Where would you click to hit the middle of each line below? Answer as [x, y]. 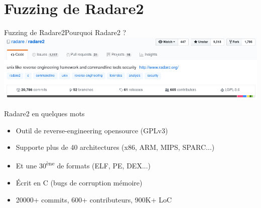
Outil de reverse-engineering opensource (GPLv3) [92, 130]
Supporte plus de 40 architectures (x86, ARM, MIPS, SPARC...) [115, 147]
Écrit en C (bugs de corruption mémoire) [79, 183]
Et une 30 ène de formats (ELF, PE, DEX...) [83, 165]
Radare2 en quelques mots [44, 114]
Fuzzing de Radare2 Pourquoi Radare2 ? [65, 32]
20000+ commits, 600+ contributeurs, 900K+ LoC [94, 199]
